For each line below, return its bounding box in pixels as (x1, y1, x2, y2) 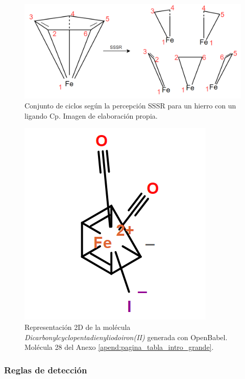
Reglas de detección (4, 363, 87, 376)
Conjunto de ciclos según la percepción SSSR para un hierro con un (24, 100, 236, 111)
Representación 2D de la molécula (24, 322, 131, 332)
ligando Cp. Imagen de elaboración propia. (24, 110, 158, 121)
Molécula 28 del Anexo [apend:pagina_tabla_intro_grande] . (24, 342, 214, 352)
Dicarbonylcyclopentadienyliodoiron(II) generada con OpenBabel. (24, 331, 228, 342)
